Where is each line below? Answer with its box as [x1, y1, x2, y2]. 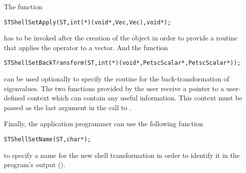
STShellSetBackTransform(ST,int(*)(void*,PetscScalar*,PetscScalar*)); [4, 59, 241, 67]
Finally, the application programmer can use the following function [4, 118, 203, 129]
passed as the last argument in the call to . [4, 102, 132, 112]
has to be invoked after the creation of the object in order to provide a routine [4, 33, 238, 43]
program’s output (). [4, 159, 66, 170]
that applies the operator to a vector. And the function [4, 42, 168, 52]
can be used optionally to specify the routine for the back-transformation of [4, 74, 229, 84]
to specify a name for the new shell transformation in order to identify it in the [4, 150, 240, 160]
